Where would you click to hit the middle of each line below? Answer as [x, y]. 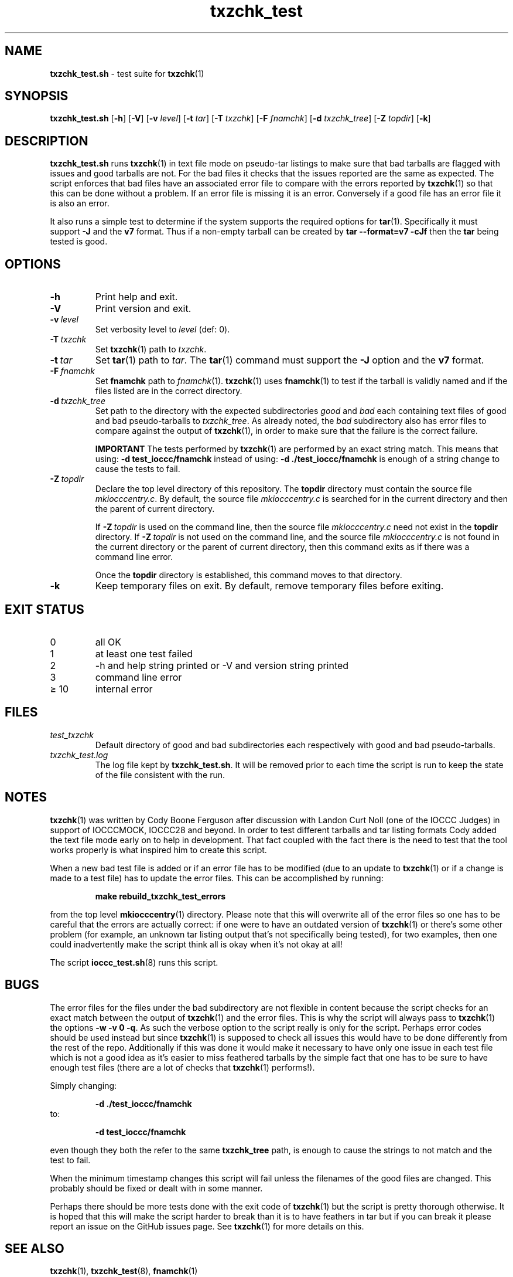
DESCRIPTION [47, 141]
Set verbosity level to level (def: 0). [163, 330]
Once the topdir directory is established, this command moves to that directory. [249, 575]
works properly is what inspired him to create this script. [158, 850]
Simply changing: [83, 1085]
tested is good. [79, 242]
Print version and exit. [143, 309]
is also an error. [80, 203]
